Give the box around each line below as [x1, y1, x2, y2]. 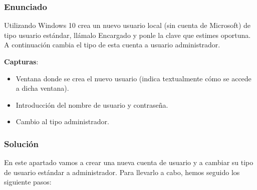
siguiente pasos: [4, 177, 52, 187]
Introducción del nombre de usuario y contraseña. [16, 99, 168, 110]
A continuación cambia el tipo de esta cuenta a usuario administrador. [4, 39, 220, 50]
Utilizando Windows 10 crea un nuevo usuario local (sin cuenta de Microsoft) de [4, 20, 250, 30]
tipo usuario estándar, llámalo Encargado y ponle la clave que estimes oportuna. [4, 29, 251, 40]
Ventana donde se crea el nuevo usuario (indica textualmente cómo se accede [16, 73, 251, 83]
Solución [4, 137, 39, 150]
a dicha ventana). [16, 83, 69, 93]
